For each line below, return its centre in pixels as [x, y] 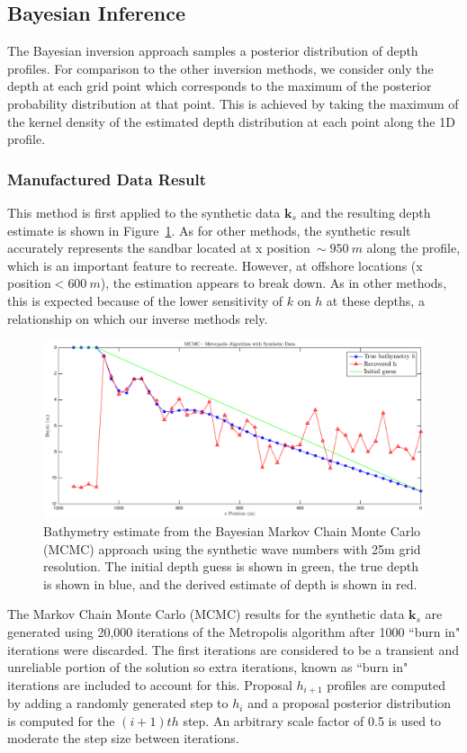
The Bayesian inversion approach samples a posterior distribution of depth [213, 51]
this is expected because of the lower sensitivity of [145, 300]
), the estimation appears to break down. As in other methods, [274, 283]
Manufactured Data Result [107, 179]
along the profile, [413, 248]
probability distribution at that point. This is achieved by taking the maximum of [233, 103]
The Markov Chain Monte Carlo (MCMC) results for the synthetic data [206, 614]
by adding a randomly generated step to [118, 703]
